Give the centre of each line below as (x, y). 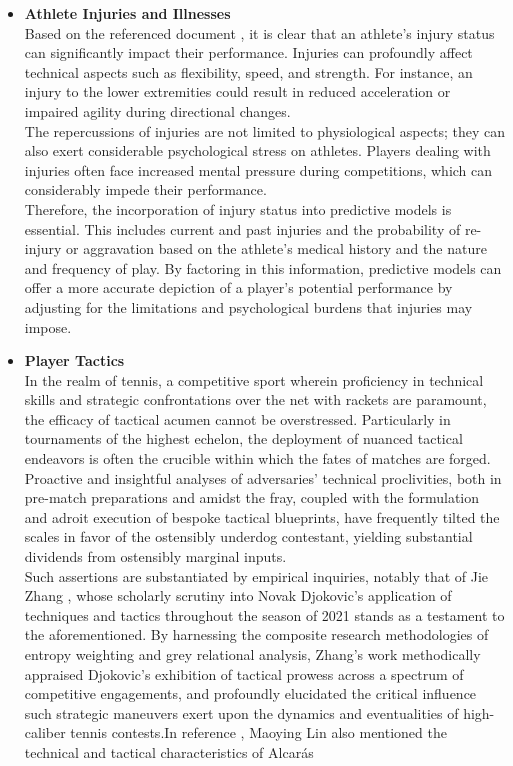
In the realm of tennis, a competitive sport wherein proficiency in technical (254, 379)
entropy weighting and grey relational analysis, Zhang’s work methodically (252, 654)
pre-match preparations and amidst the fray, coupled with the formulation (252, 497)
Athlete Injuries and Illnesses (127, 13)
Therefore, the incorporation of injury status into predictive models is (238, 208)
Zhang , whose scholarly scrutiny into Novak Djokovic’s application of (238, 595)
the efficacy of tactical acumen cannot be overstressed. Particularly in (237, 418)
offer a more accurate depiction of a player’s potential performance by (238, 287)
